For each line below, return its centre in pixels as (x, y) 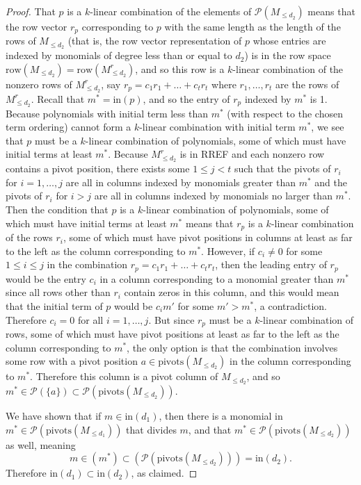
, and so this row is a (180, 68)
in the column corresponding (290, 361)
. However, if (228, 250)
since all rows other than (58, 292)
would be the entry (46, 278)
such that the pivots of (282, 168)
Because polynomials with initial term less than (107, 113)
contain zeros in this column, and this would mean (232, 292)
